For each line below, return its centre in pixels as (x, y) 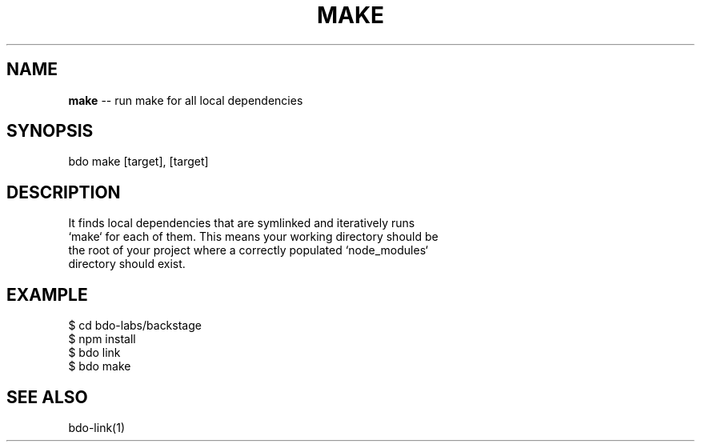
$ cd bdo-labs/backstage (135, 326)
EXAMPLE (47, 294)
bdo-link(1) (97, 427)
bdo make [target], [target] (138, 162)
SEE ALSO (47, 397)
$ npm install (102, 339)
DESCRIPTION (64, 192)
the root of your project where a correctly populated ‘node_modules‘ (248, 250)
